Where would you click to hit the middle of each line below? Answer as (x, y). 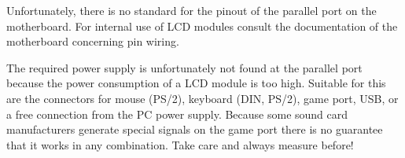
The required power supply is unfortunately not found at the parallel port (184, 67)
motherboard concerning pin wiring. (93, 41)
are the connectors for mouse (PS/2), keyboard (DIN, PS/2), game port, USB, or (202, 98)
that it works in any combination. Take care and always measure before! (180, 144)
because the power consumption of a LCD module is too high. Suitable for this (196, 83)
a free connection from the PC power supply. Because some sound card (177, 114)
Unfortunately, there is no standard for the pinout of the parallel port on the (191, 10)
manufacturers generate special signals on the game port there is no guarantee (195, 129)
